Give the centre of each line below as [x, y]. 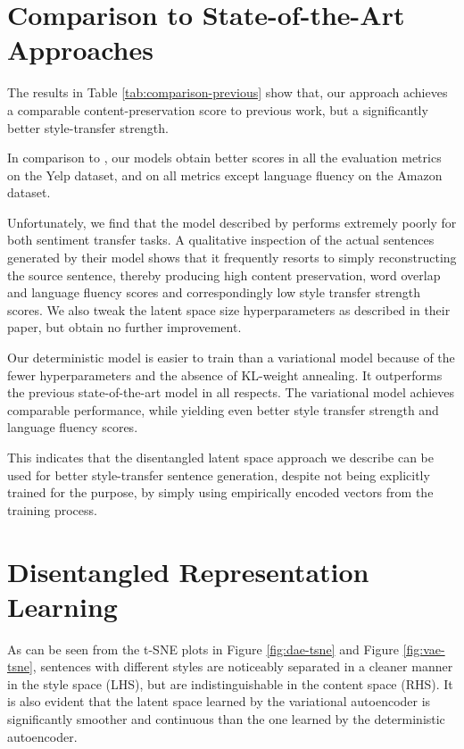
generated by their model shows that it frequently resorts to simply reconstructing [232, 258]
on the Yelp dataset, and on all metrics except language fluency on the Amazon [225, 175]
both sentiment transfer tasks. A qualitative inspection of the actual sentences [221, 240]
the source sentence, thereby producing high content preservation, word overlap [224, 275]
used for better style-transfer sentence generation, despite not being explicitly [219, 474]
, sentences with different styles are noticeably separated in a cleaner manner [243, 666]
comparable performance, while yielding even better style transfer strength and [223, 409]
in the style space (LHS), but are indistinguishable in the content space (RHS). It [230, 683]
